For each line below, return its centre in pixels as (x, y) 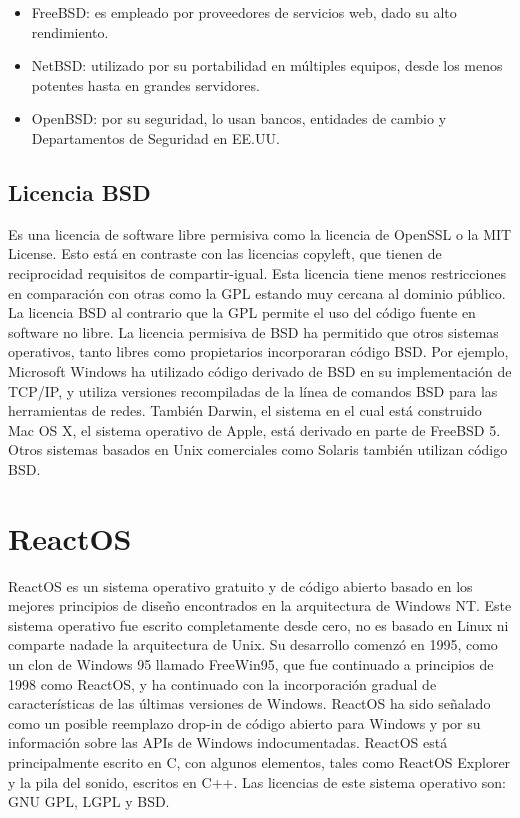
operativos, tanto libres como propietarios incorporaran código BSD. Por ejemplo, (258, 351)
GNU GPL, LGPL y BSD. (89, 801)
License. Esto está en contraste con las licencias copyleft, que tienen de (225, 253)
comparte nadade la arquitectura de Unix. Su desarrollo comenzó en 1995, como (253, 644)
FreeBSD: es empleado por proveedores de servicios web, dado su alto (244, 12)
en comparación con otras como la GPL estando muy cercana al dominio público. (257, 292)
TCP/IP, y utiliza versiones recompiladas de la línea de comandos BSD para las (253, 390)
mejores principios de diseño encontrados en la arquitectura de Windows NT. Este (260, 605)
